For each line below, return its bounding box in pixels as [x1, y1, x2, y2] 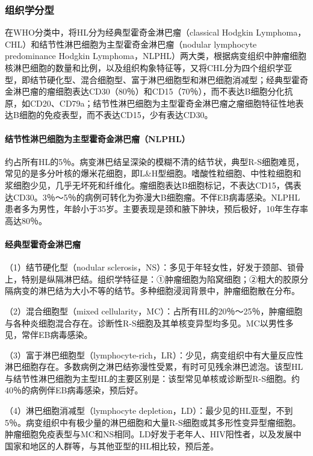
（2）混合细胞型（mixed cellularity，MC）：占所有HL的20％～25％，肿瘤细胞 [5, 304, 303, 317]
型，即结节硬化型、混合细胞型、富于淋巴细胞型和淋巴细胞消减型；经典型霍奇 [5, 73, 308, 86]
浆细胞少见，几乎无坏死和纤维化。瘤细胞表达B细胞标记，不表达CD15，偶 [5, 178, 293, 191]
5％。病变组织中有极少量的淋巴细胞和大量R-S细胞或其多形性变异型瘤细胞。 [5, 416, 301, 428]
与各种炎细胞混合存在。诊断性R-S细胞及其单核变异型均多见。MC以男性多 [5, 316, 294, 329]
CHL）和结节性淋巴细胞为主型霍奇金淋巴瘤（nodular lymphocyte [5, 37, 257, 50]
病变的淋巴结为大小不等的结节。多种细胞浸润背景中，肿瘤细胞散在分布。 [13, 284, 300, 297]
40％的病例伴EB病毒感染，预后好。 [5, 384, 143, 396]
